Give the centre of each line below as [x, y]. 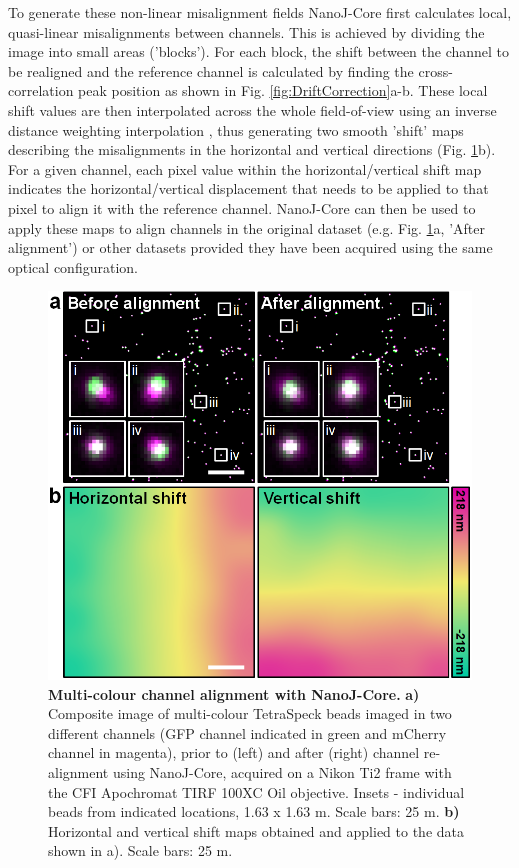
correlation [41, 90]
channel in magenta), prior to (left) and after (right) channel [234, 752]
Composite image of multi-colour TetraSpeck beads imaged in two [250, 713]
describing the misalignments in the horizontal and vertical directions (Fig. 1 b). [252, 149]
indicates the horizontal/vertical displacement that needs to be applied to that [248, 188]
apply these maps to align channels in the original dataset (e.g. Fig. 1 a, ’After [246, 227]
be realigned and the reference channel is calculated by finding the [211, 70]
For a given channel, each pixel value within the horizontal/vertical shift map [245, 168]
